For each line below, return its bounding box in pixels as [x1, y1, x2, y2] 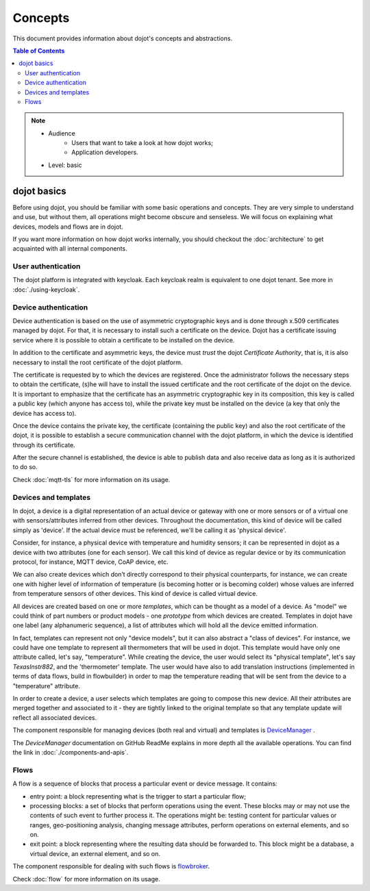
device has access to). [12, 409, 77, 417]
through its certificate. [12, 440, 75, 449]
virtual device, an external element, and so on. [29, 849, 161, 857]
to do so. [12, 463, 38, 471]
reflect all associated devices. [12, 713, 97, 722]
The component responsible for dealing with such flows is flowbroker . [12, 862, 210, 870]
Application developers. [71, 148, 138, 157]
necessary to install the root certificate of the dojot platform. [12, 358, 183, 366]
